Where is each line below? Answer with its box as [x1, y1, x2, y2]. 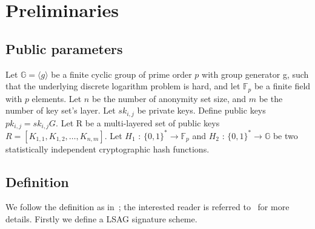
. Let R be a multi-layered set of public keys [56, 116, 220, 129]
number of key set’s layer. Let [5, 104, 116, 117]
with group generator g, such [202, 67, 309, 80]
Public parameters [5, 39, 123, 58]
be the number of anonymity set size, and [91, 92, 247, 104]
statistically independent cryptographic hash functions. [5, 142, 210, 155]
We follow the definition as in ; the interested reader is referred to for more [5, 200, 290, 213]
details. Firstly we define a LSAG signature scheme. [5, 213, 197, 225]
